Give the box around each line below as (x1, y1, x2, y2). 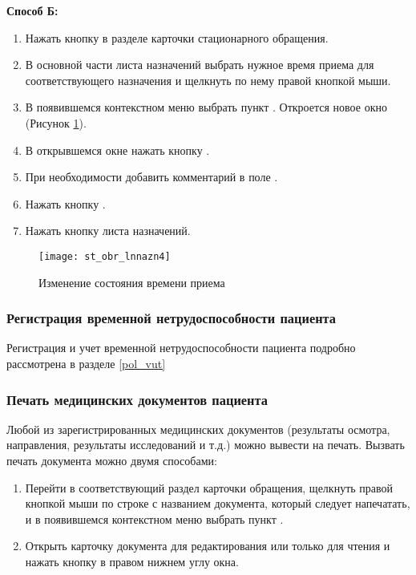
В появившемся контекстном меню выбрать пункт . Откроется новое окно (25, 99, 387, 115)
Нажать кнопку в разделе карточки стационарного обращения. (25, 29, 329, 46)
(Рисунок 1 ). (25, 114, 87, 131)
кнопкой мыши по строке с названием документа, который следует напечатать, (25, 495, 410, 512)
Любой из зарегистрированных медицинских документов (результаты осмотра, (6, 420, 390, 437)
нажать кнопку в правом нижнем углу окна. (25, 553, 239, 569)
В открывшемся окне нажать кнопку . (25, 141, 210, 158)
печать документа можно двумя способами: (6, 452, 217, 468)
